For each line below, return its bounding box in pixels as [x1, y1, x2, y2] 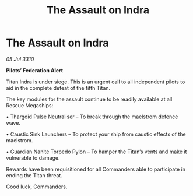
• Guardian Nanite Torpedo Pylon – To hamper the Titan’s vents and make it [6, 148, 187, 155]
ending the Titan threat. [6, 171, 62, 178]
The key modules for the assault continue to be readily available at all [6, 96, 173, 103]
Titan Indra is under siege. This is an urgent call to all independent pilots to [6, 78, 185, 85]
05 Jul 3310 [6, 55, 34, 62]
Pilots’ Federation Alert [6, 66, 63, 73]
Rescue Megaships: [6, 101, 54, 108]
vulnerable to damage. [6, 154, 60, 161]
